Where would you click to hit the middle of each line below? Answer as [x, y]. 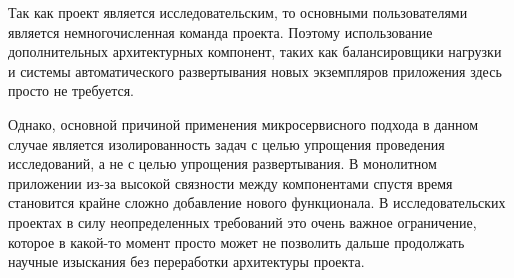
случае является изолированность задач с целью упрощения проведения [226, 143]
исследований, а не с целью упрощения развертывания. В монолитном [222, 163]
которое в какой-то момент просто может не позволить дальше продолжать [236, 241]
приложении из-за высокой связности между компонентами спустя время [230, 182]
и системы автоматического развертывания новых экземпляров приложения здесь [255, 70]
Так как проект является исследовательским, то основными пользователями [238, 12]
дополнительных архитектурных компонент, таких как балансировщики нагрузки [255, 51]
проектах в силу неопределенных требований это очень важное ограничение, [242, 221]
